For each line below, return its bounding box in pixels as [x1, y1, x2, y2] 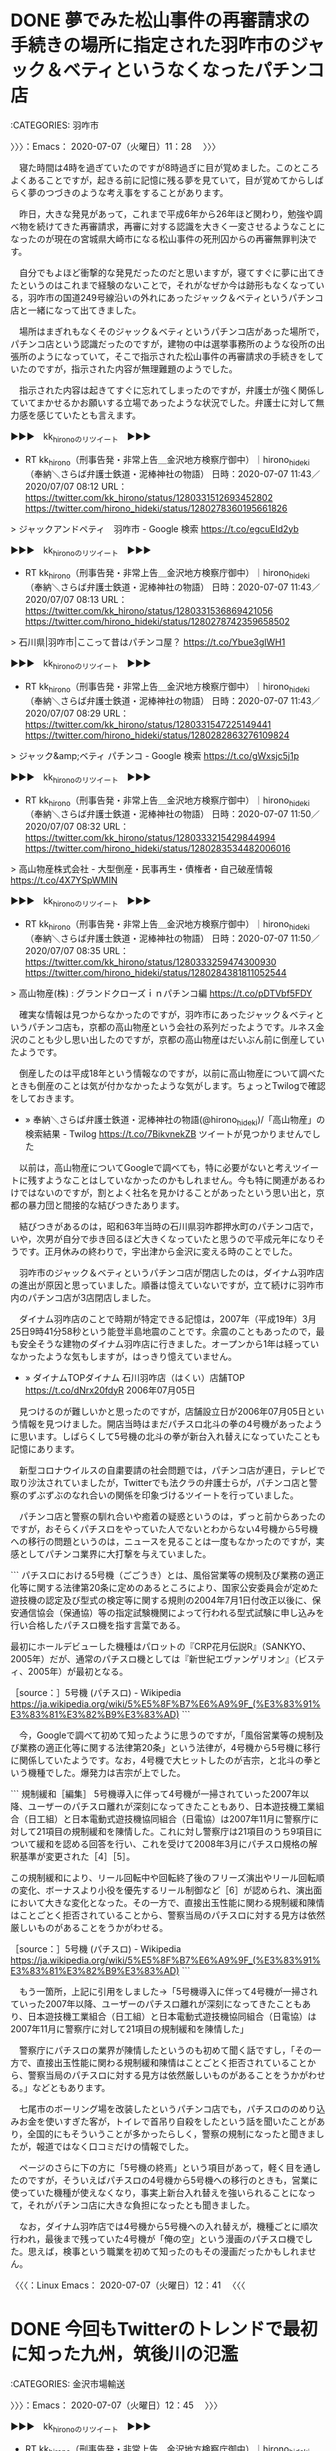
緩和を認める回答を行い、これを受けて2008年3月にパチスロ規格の [36, 1837, 310, 1850]
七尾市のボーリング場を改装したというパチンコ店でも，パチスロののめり [18, 2102, 317, 2115]
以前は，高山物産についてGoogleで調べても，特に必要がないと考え [18, 1161, 293, 1173]
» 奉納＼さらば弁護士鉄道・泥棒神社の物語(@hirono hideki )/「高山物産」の [24, 1113, 326, 1128]
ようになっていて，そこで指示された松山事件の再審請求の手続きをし [36, 350, 316, 362]
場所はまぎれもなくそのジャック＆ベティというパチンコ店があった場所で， [18, 325, 325, 337]
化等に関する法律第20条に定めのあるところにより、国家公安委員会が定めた [10, 1581, 319, 1593]
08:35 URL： [76, 944, 130, 956]
